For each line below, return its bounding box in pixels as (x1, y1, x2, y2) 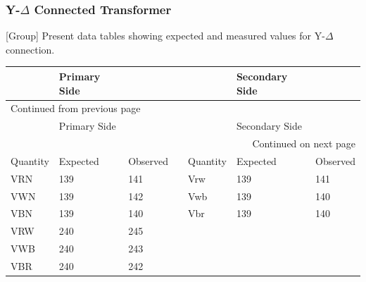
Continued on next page (252, 136, 355, 151)
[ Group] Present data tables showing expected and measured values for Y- (6, 28, 325, 43)
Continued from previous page (11, 101, 141, 116)
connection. (6, 42, 55, 56)
